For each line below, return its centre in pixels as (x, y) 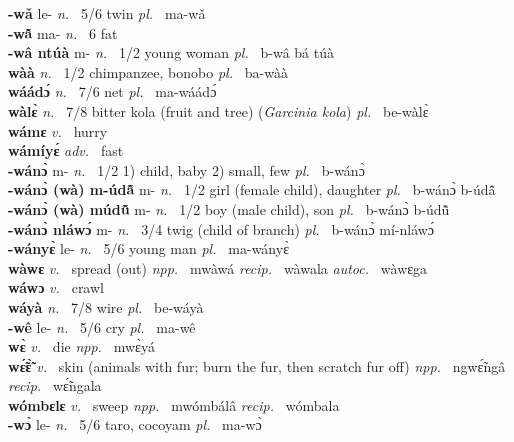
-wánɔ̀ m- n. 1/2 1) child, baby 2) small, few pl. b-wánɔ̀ (186, 169)
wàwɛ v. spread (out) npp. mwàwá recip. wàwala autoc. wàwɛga (218, 267)
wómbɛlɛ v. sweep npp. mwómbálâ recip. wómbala (174, 404)
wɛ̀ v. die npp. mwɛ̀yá (81, 346)
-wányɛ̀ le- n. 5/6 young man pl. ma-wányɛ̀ (149, 248)
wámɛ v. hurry (58, 130)
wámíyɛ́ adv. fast (66, 150)
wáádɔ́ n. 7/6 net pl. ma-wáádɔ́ (112, 91)
